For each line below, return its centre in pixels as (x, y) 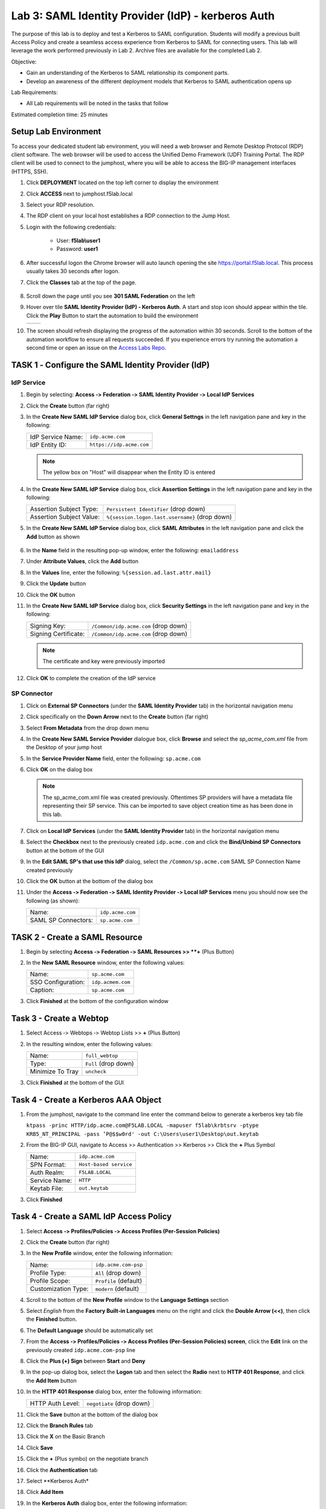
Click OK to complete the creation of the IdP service (91, 678)
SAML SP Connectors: (62, 920)
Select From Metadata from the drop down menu (88, 728)
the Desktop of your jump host (64, 747)
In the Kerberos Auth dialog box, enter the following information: (107, 1503)
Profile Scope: (50, 1281)
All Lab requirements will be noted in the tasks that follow (97, 103)
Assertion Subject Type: (64, 509)
